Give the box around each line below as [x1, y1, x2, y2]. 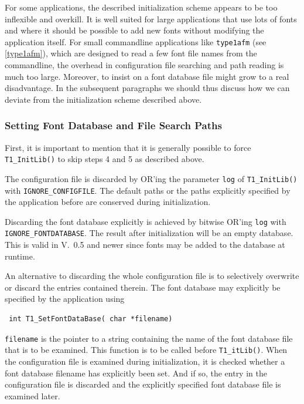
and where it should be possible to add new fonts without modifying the [5, 24, 264, 36]
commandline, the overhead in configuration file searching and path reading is [5, 59, 284, 71]
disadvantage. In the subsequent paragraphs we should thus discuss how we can [5, 82, 290, 94]
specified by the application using [5, 292, 125, 305]
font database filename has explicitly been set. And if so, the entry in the [5, 366, 267, 379]
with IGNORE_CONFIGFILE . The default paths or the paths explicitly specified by [5, 184, 291, 196]
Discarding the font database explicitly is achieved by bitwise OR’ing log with [5, 215, 286, 227]
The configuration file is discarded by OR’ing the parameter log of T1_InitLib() [5, 172, 298, 184]
